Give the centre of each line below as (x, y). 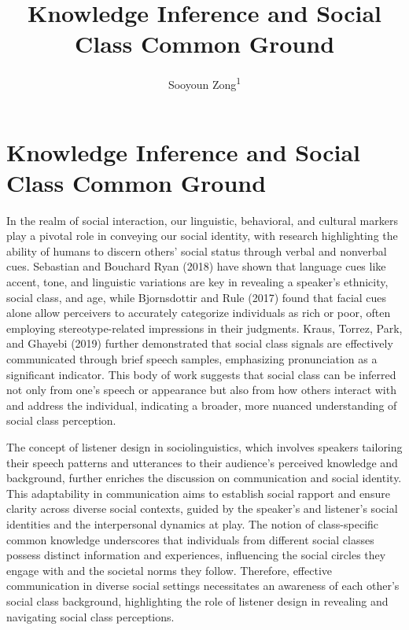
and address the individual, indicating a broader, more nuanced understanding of (202, 405)
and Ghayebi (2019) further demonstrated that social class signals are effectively (200, 343)
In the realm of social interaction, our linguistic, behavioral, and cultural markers (202, 220)
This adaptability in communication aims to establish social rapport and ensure (198, 493)
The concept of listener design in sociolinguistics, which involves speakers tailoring (204, 447)
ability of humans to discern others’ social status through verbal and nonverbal (197, 251)
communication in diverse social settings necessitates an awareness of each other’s (203, 586)
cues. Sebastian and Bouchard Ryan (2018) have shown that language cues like (196, 266)
